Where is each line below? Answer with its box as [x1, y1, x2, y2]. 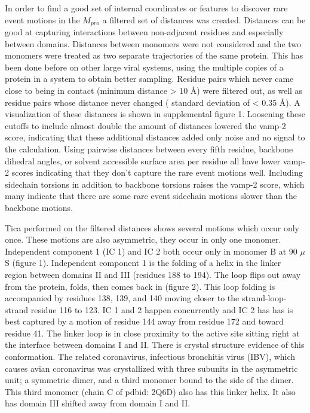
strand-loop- [241, 292, 287, 304]
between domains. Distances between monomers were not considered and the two [5, 37, 302, 50]
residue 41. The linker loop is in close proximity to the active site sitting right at [5, 326, 300, 339]
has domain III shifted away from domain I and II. [5, 397, 191, 409]
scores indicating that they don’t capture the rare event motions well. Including [11, 166, 303, 179]
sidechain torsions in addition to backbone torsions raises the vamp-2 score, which [5, 178, 305, 190]
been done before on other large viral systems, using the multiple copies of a [5, 60, 284, 73]
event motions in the [5, 13, 80, 26]
